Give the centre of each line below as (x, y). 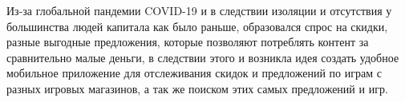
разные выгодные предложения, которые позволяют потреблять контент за (188, 42)
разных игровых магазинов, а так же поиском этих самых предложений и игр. (197, 88)
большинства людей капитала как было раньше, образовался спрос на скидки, (197, 26)
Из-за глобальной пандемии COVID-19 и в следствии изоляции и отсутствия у (199, 10)
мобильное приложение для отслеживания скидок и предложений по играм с (194, 73)
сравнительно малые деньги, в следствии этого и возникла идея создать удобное (203, 57)
